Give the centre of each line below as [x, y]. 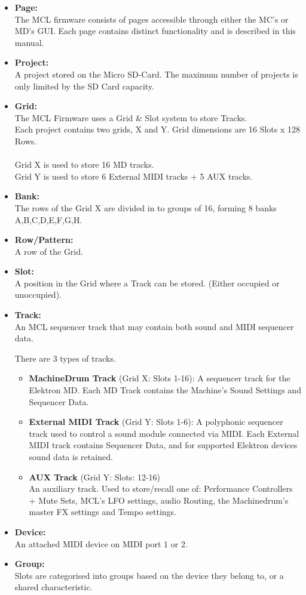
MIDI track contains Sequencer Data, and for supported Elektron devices [163, 445]
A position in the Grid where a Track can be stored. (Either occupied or [147, 283]
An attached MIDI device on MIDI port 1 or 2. [101, 543]
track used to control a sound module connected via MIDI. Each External [164, 433]
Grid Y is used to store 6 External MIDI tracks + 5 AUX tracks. [134, 176]
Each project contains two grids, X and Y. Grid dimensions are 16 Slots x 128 [157, 129]
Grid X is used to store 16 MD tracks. [84, 164]
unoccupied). [38, 295]
